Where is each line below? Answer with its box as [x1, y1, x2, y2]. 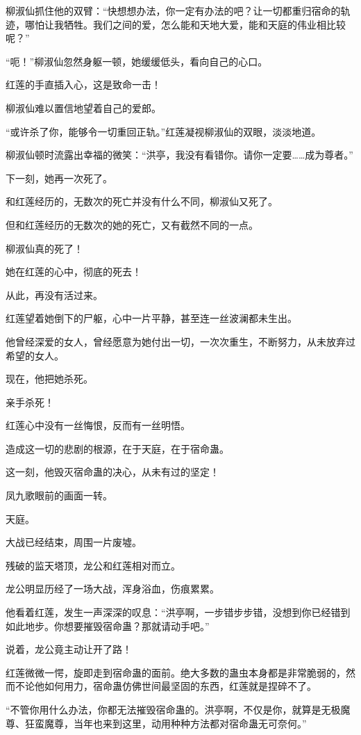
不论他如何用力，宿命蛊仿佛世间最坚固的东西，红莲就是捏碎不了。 [15, 679, 317, 693]
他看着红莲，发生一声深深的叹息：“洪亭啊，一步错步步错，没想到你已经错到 [6, 605, 351, 620]
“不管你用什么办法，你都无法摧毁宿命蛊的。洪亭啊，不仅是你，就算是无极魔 [6, 702, 351, 716]
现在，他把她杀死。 [6, 371, 93, 386]
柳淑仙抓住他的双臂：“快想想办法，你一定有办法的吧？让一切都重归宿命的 [6, 3, 341, 17]
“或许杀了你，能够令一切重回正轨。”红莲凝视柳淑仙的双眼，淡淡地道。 [6, 124, 321, 138]
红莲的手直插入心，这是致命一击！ [6, 77, 161, 92]
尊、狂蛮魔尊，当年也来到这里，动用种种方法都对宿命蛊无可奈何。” [6, 716, 307, 730]
